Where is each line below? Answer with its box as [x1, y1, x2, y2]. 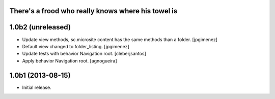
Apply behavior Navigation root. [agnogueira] [22, 57, 117, 63]
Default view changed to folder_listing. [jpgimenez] [22, 43, 129, 49]
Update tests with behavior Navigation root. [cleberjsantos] [22, 51, 146, 57]
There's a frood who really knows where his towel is [9, 7, 178, 15]
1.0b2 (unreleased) [9, 23, 71, 31]
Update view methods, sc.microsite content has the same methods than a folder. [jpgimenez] [22, 36, 217, 43]
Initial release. [22, 84, 51, 90]
